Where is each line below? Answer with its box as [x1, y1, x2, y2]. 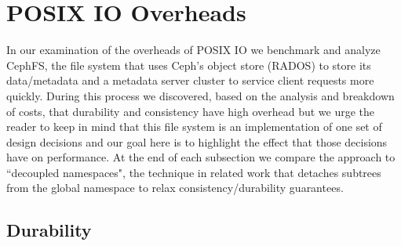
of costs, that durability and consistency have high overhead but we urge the [6, 103, 375, 119]
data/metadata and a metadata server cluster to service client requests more [6, 72, 374, 89]
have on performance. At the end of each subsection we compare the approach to [6, 149, 396, 165]
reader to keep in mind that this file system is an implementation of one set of [6, 118, 382, 135]
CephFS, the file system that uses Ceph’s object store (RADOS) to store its [6, 56, 371, 73]
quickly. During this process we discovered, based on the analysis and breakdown [6, 87, 395, 103]
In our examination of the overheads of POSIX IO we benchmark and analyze [6, 42, 381, 58]
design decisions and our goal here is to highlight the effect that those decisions [6, 133, 388, 150]
